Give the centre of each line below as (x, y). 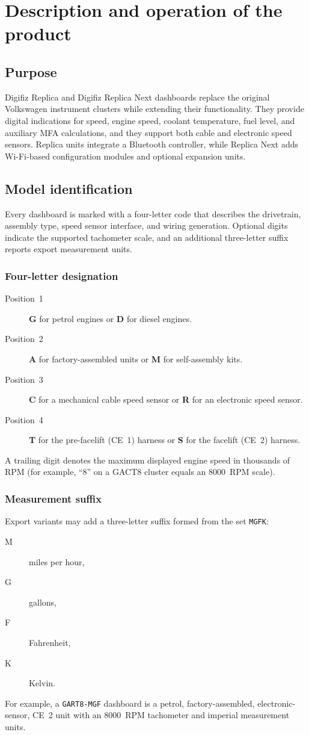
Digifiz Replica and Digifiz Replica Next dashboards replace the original (137, 97)
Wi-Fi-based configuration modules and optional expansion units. (125, 156)
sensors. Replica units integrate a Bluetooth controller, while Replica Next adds (151, 144)
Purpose (31, 71)
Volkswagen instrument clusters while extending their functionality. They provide (154, 109)
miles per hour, (57, 561)
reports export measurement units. (69, 249)
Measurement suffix (54, 498)
